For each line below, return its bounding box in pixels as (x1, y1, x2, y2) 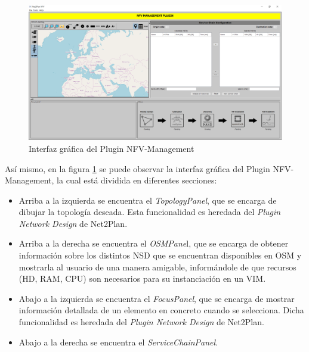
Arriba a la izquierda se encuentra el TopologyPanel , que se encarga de (18, 194, 277, 206)
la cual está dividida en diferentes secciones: (57, 174, 217, 186)
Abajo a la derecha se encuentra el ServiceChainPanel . (18, 335, 218, 348)
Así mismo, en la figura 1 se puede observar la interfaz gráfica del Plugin (5, 162, 270, 175)
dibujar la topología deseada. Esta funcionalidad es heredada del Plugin (18, 205, 281, 218)
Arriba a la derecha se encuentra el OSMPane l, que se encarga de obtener (18, 237, 289, 250)
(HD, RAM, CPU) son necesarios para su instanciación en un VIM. (18, 272, 266, 285)
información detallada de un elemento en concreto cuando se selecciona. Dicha (18, 304, 304, 316)
